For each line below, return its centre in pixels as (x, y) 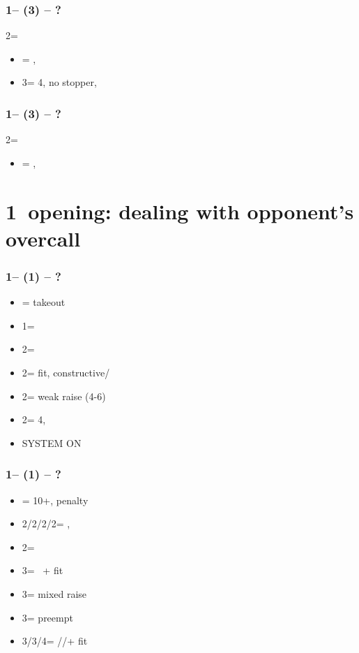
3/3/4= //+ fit (55, 641)
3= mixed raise (54, 593)
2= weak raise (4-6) (64, 396)
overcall (43, 238)
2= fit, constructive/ (66, 372)
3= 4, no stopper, (59, 82)
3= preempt (47, 617)
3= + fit (43, 570)
